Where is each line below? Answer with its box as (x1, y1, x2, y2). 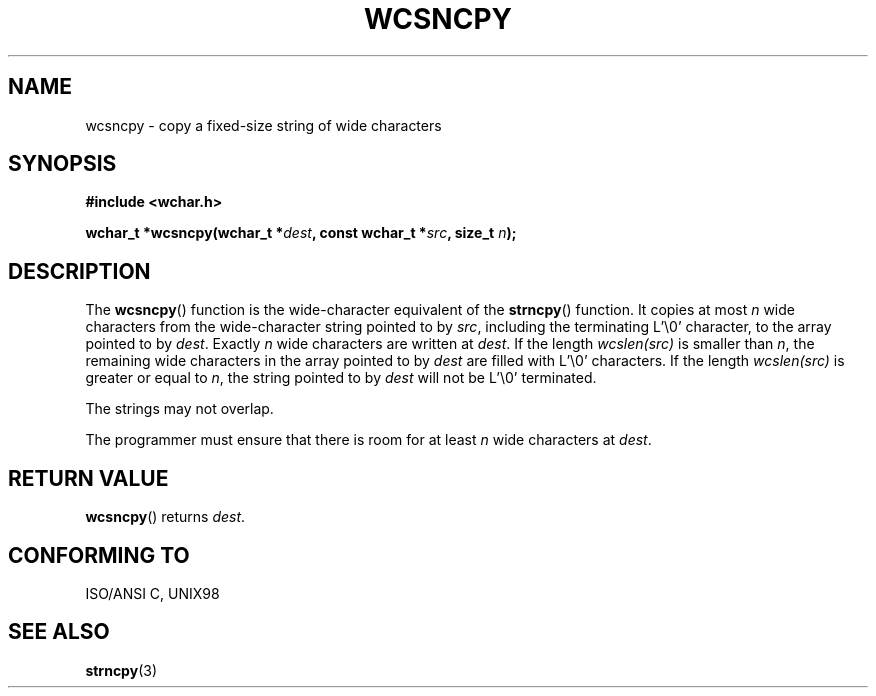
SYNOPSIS (8, 151, 117, 177)
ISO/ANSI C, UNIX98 (85, 584, 220, 602)
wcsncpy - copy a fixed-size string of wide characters (85, 116, 442, 134)
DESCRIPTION (8, 258, 151, 284)
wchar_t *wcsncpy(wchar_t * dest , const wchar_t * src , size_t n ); (85, 224, 517, 242)
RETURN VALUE (8, 465, 169, 491)
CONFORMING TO (8, 542, 190, 568)
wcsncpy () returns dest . (85, 508, 246, 526)
